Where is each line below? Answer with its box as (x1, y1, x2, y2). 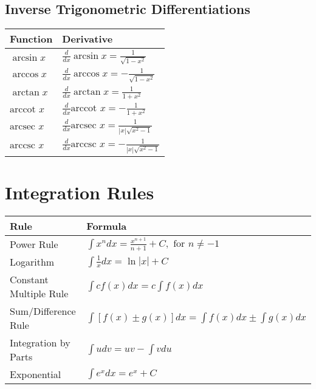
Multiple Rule (10, 286, 69, 300)
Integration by (10, 335, 70, 349)
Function (10, 32, 53, 46)
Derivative (62, 32, 113, 46)
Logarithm (10, 254, 55, 269)
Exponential (10, 367, 61, 381)
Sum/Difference (10, 303, 76, 318)
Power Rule (10, 236, 58, 251)
